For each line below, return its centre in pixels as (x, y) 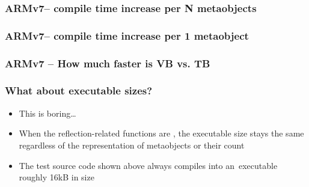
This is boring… (47, 113)
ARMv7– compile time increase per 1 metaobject (127, 35)
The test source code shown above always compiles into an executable (148, 165)
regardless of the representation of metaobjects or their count (132, 145)
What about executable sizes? (79, 90)
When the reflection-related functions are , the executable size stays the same (161, 133)
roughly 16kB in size (57, 177)
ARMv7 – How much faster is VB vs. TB (108, 63)
